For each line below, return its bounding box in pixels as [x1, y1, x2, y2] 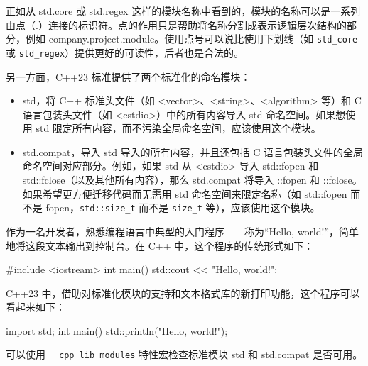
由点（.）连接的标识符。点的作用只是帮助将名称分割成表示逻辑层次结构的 [6, 17, 347, 32]
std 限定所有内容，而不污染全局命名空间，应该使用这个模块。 [36, 121, 321, 135]
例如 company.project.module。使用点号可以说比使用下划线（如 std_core [25, 31, 358, 46]
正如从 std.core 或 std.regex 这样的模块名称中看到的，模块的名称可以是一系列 [6, 4, 361, 18]
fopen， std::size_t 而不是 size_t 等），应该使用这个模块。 [45, 200, 320, 215]
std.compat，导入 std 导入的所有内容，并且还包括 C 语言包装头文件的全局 [22, 144, 364, 159]
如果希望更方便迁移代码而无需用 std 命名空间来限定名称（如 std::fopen [22, 186, 347, 201]
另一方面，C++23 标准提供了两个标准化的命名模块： [6, 69, 251, 84]
